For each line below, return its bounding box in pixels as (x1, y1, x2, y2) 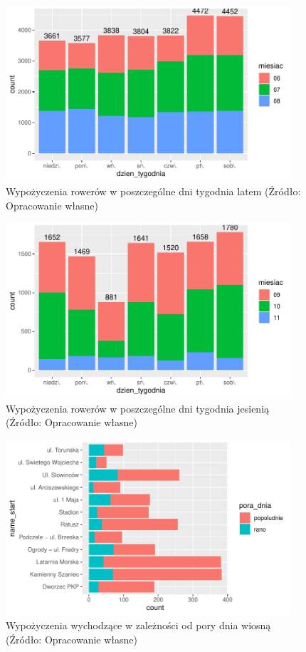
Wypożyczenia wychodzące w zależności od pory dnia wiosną (6, 618, 271, 633)
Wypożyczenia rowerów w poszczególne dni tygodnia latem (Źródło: (6, 184, 301, 199)
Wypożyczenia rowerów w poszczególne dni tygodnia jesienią (6, 400, 270, 415)
